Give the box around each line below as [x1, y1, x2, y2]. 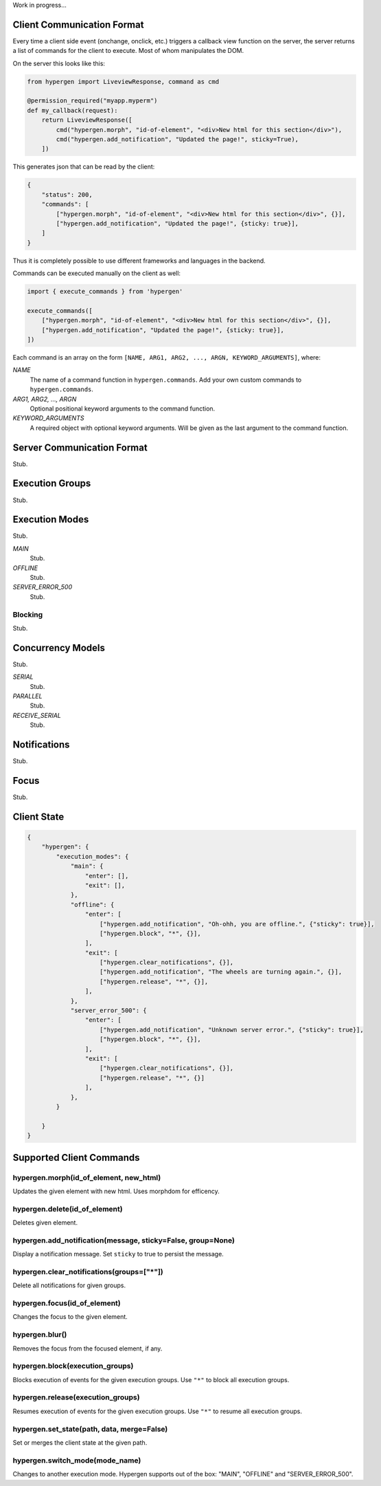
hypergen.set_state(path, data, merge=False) [12, 1424, 168, 1434]
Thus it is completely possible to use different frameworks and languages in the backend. [12, 256, 266, 265]
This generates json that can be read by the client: [12, 162, 155, 171]
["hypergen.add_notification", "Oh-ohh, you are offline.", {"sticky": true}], [100, 920, 375, 928]
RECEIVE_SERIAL [12, 711, 62, 719]
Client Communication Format [12, 19, 144, 30]
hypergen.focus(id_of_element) [12, 1298, 122, 1308]
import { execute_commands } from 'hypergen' [27, 287, 183, 296]
